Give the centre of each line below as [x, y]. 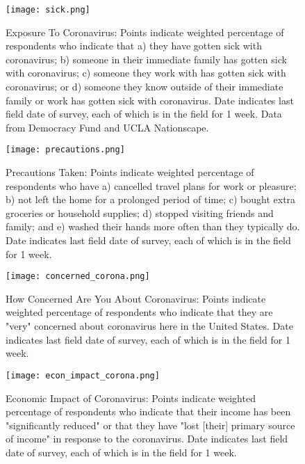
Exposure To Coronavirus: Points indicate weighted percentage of [145, 32]
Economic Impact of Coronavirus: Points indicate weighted [131, 398]
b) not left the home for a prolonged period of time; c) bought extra [151, 199]
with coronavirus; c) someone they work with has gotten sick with [146, 73]
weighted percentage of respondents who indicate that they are [139, 312]
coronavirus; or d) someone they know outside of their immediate [145, 87]
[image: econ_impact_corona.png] [83, 375]
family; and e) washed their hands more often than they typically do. [153, 226]
